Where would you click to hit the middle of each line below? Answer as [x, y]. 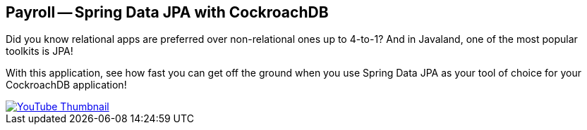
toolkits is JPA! [40, 51]
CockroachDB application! [66, 85]
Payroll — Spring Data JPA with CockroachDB [167, 12]
